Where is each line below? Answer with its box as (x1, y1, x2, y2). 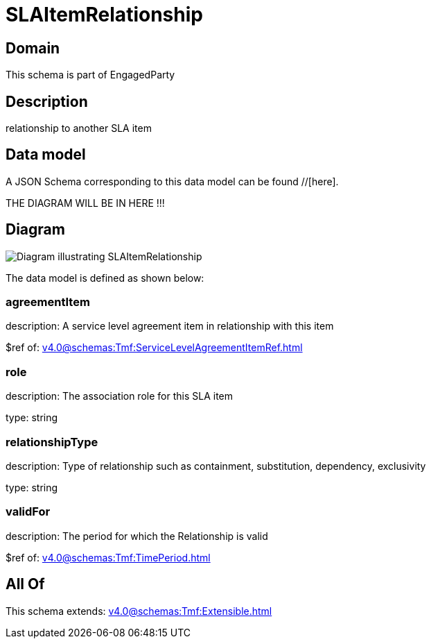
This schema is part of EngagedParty (6, 69, 175, 81)
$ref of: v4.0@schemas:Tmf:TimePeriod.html (6, 551, 211, 563)
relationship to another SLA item (6, 122, 152, 135)
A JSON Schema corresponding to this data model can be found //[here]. (6, 175, 339, 187)
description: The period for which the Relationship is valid (6, 529, 268, 542)
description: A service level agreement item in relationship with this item (6, 320, 334, 332)
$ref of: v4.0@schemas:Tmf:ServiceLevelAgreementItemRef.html (6, 341, 303, 354)
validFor (6, 505, 51, 519)
